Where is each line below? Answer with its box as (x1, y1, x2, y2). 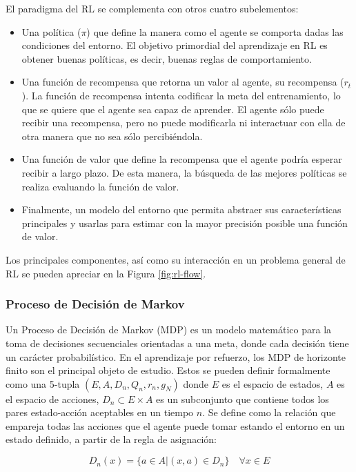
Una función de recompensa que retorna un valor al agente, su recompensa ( (21, 75, 344, 89)
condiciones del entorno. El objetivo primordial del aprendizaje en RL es (21, 38, 328, 52)
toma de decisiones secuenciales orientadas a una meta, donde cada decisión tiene (6, 335, 349, 350)
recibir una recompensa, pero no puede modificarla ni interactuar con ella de (21, 115, 346, 130)
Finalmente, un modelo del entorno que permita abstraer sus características (21, 202, 342, 217)
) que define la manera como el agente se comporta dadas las (86, 24, 344, 39)
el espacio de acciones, (6, 391, 99, 406)
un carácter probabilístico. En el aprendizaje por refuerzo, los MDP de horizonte (6, 349, 346, 364)
